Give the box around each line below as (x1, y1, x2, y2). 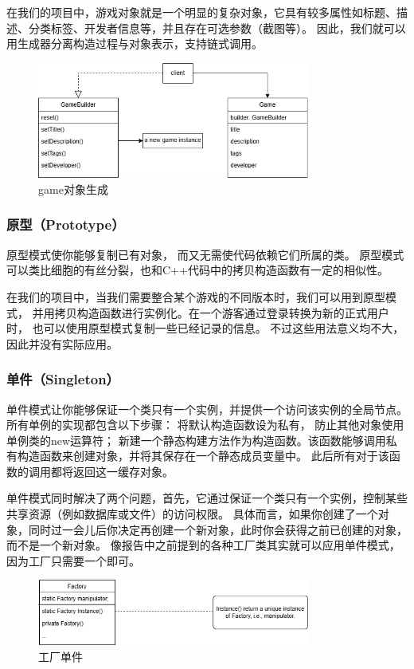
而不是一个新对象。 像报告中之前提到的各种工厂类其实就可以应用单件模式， (6, 537, 400, 553)
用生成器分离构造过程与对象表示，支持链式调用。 (6, 35, 263, 52)
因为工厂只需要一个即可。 (6, 552, 140, 569)
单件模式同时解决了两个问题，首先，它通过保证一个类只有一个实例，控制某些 (6, 490, 408, 506)
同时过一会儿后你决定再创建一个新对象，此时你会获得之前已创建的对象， (28, 521, 408, 537)
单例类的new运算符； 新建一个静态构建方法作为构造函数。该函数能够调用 (6, 431, 386, 448)
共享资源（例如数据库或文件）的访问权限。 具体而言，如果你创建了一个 (6, 506, 378, 522)
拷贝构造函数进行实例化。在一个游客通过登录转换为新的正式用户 (54, 304, 389, 321)
